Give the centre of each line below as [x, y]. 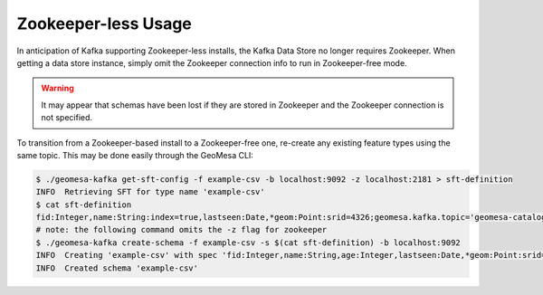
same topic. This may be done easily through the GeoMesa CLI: [135, 155]
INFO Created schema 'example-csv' [117, 268]
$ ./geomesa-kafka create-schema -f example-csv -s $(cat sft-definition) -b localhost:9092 [248, 243]
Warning [57, 88]
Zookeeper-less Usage [104, 24]
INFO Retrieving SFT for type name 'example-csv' [151, 192]
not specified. [67, 118]
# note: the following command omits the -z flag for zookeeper [181, 230]
